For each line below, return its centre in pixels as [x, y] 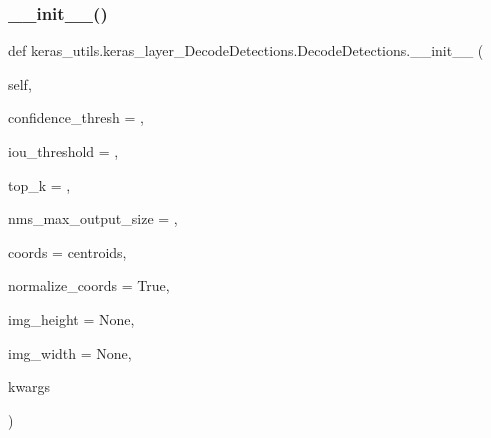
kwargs [29, 386]
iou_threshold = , [63, 151]
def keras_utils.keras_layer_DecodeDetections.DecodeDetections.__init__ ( [246, 50]
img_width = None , [70, 352]
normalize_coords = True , [89, 285]
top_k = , [39, 184]
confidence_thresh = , [76, 117]
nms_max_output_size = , [93, 218]
